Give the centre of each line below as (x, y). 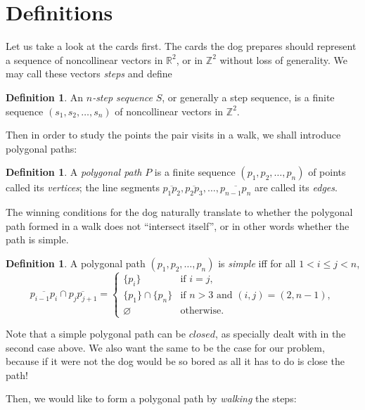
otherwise (201, 310)
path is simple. (37, 239)
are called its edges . (296, 187)
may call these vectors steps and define (89, 73)
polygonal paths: (41, 148)
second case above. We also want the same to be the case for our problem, (165, 347)
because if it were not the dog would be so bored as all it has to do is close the (175, 361)
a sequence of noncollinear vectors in (84, 59)
